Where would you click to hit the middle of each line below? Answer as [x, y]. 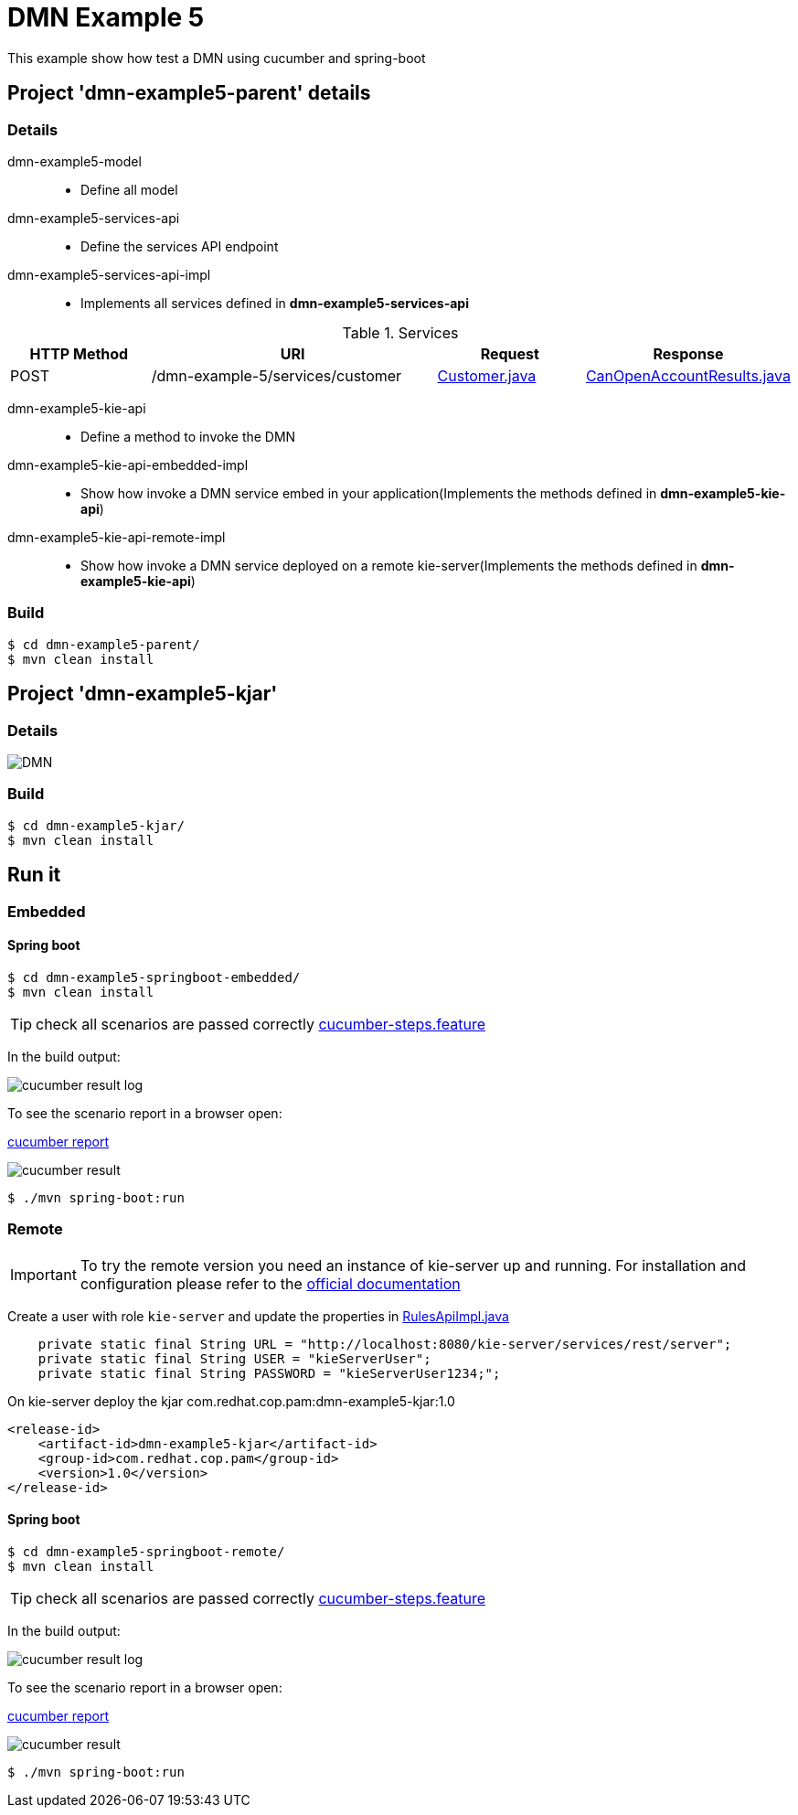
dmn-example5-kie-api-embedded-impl [128, 464]
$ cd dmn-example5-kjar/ [96, 825]
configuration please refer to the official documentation [270, 1283]
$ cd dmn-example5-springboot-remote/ [146, 1551]
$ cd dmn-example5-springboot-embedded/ [154, 977]
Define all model [129, 189]
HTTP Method [79, 353]
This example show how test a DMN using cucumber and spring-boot [217, 58]
